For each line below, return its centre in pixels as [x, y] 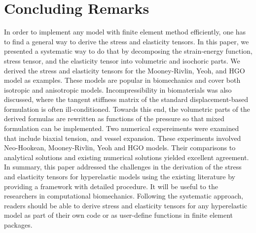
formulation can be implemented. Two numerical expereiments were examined [122, 128]
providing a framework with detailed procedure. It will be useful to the [111, 186]
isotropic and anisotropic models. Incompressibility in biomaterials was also [118, 89]
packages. [18, 225]
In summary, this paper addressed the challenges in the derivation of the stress [123, 167]
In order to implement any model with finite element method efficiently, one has [125, 32]
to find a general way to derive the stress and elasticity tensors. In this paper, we [127, 41]
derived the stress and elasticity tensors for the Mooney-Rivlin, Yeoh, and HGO [125, 70]
